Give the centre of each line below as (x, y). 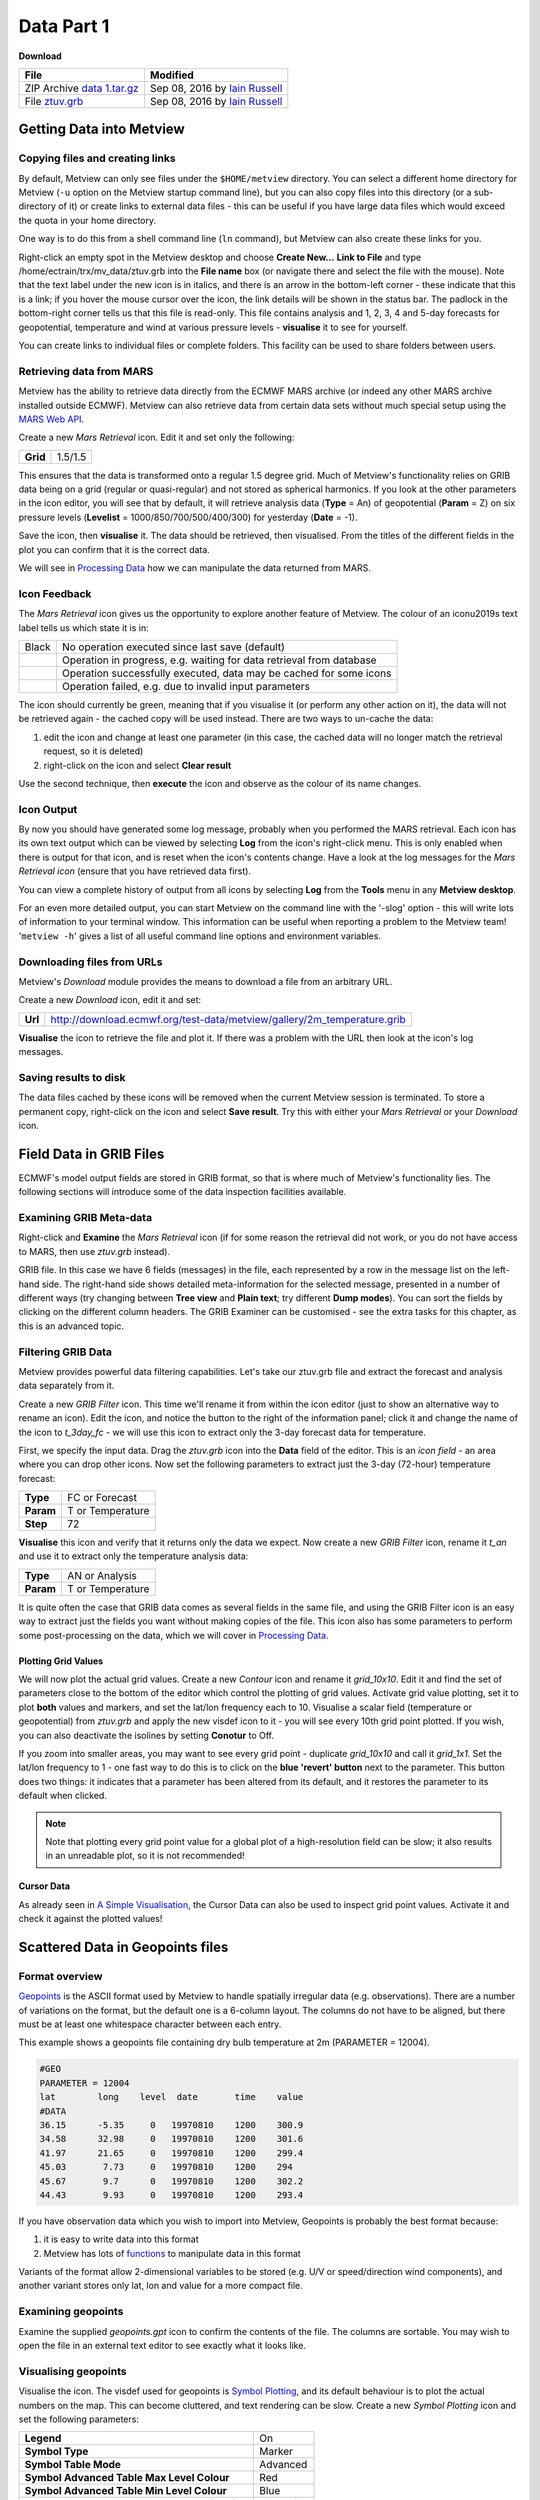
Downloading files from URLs (91, 962)
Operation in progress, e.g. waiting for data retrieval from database (219, 660)
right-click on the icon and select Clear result (137, 765)
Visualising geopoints (72, 2371)
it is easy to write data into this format (121, 2239)
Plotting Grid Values (61, 1661)
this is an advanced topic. (71, 1326)
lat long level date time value (171, 2097)
